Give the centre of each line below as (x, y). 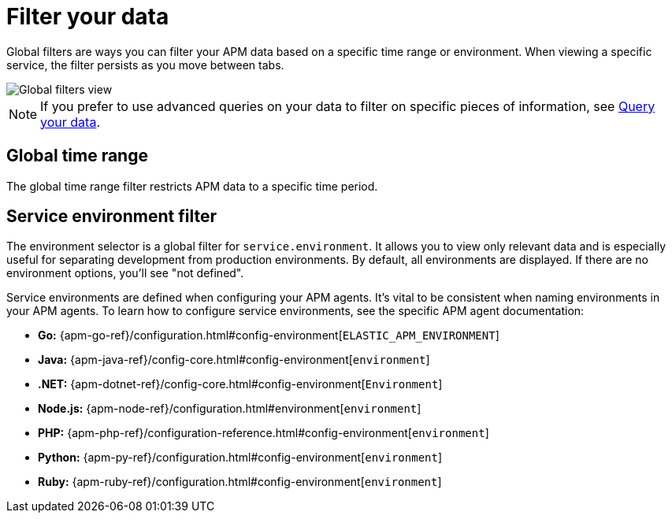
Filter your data (88, 17)
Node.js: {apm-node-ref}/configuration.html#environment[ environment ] (230, 409)
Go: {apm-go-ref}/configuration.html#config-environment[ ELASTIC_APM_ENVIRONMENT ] (269, 335)
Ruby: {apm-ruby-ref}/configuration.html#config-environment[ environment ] (240, 482)
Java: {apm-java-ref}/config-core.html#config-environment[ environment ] (234, 360)
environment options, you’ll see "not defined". (125, 273)
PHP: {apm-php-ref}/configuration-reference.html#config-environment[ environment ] (264, 433)
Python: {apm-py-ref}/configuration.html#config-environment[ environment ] (240, 458)
